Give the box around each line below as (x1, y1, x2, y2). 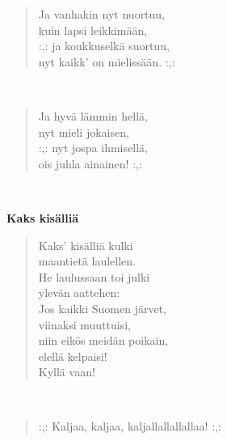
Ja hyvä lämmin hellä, (38, 107, 148, 124)
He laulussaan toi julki (38, 268, 150, 285)
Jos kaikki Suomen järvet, (38, 299, 167, 316)
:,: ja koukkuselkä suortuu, (38, 37, 170, 54)
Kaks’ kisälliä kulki (38, 236, 133, 253)
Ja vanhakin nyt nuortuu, (38, 6, 166, 22)
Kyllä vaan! (38, 363, 95, 380)
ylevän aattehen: (38, 284, 120, 301)
